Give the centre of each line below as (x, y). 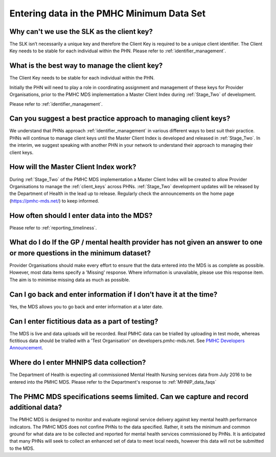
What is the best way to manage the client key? (86, 66)
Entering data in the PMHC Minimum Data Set (108, 13)
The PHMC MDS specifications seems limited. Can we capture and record (129, 397)
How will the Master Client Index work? (73, 167)
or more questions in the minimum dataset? (80, 253)
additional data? (36, 408)
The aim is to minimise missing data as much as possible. (70, 280)
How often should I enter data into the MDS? (81, 215)
